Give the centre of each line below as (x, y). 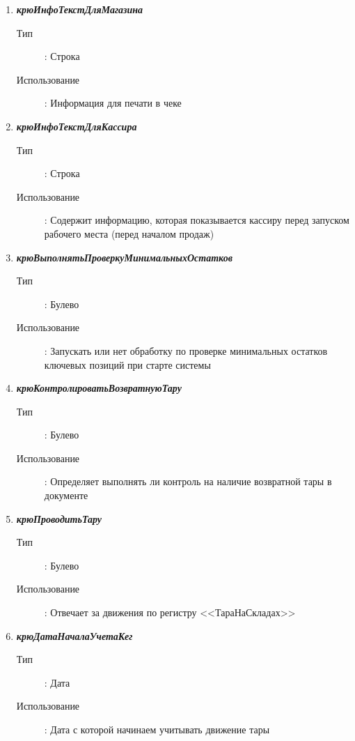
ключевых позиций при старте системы (127, 364)
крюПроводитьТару (59, 518)
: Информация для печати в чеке (113, 103)
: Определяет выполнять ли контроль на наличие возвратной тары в (188, 481)
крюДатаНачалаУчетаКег (74, 635)
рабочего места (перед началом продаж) (129, 233)
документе (66, 495)
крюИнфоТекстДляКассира (77, 126)
